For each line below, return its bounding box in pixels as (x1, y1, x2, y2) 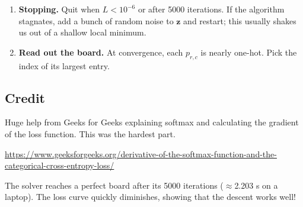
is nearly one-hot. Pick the (200, 46, 297, 58)
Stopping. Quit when (18, 3, 100, 15)
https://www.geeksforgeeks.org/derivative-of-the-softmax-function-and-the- (5, 147, 277, 160)
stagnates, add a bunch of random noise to (18, 14, 174, 27)
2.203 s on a (234, 179, 278, 191)
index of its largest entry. (18, 59, 110, 72)
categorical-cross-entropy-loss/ (5, 159, 114, 172)
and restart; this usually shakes (183, 14, 296, 27)
